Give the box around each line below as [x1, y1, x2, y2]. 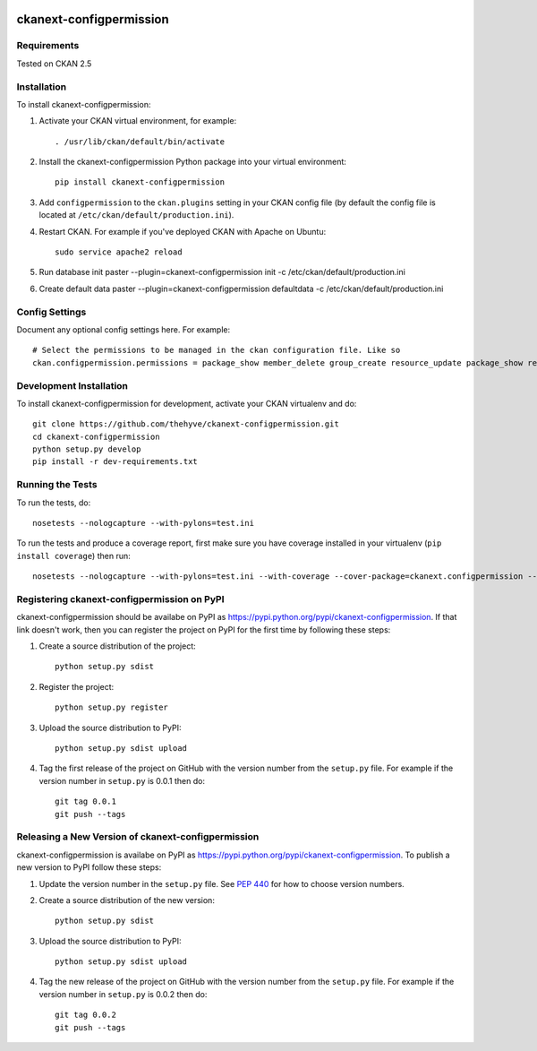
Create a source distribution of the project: [38, 641, 196, 651]
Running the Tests [16, 478, 98, 491]
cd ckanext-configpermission [32, 431, 160, 442]
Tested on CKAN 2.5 [16, 58, 92, 69]
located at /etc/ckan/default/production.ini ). [38, 210, 234, 220]
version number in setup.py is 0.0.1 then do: [38, 775, 206, 786]
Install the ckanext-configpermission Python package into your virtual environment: [38, 157, 346, 168]
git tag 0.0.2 [55, 1010, 116, 1021]
